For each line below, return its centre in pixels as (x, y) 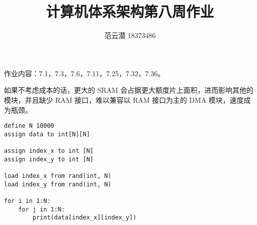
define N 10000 (29, 126)
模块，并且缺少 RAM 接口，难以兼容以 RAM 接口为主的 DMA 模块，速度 (124, 99)
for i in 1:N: (27, 201)
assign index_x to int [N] (49, 151)
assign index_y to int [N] (49, 159)
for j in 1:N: (41, 209)
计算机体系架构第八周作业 (130, 11)
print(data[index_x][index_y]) (84, 218)
